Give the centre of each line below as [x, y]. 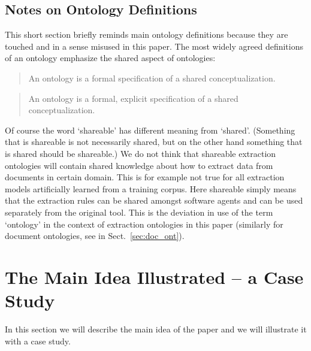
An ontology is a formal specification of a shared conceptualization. [152, 78]
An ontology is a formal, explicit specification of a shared [133, 98]
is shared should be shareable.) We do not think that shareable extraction [141, 153]
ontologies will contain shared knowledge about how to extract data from [139, 165]
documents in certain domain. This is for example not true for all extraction [145, 177]
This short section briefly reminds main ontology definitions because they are [147, 34]
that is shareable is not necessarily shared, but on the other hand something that [154, 142]
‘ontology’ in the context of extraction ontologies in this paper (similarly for [144, 224]
